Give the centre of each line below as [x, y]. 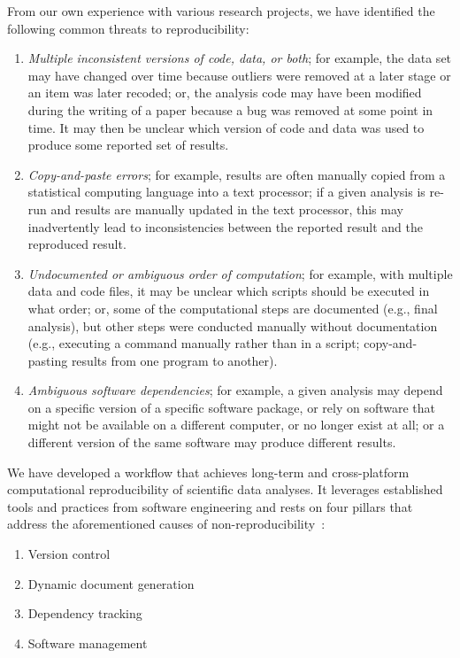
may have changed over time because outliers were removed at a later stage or [239, 75]
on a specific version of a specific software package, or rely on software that [231, 407]
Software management [88, 643]
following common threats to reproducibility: [128, 28]
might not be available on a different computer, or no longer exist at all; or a [236, 425]
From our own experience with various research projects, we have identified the [221, 11]
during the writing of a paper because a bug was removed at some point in [230, 109]
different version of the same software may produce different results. [212, 442]
